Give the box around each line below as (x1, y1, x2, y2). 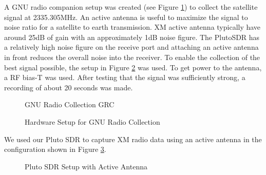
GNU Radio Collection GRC (25, 99, 115, 110)
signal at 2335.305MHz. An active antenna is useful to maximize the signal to (4, 11, 248, 22)
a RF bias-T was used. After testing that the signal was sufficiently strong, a (4, 72, 245, 83)
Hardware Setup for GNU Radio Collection (25, 116, 160, 127)
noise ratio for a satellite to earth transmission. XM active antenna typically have (4, 22, 261, 32)
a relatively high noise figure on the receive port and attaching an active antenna (4, 42, 259, 52)
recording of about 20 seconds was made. (4, 82, 133, 92)
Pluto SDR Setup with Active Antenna (25, 161, 147, 171)
